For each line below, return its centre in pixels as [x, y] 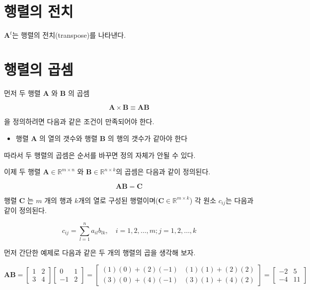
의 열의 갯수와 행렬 [69, 138]
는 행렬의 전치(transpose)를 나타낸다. [69, 35]
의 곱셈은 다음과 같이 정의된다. [163, 172]
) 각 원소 [203, 200]
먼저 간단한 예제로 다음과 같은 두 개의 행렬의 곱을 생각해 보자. [100, 252]
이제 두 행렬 [22, 172]
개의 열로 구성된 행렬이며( [118, 200]
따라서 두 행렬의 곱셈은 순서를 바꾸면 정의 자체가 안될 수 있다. [100, 155]
